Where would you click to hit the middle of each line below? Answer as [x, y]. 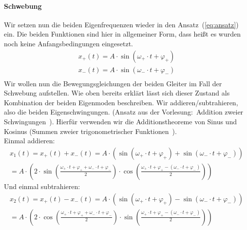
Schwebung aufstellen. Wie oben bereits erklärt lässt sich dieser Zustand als [117, 93]
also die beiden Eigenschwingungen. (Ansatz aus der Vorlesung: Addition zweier [124, 112]
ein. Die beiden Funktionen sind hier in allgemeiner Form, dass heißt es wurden [123, 34]
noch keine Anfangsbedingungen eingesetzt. [69, 43]
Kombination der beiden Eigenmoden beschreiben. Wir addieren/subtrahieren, [121, 102]
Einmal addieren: [29, 141]
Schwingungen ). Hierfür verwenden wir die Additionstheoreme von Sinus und [120, 122]
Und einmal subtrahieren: [42, 186]
